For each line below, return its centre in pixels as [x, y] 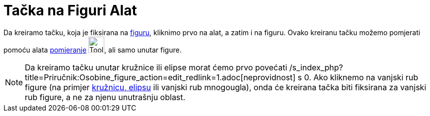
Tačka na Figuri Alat [70, 10]
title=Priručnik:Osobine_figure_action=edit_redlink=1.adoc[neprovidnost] [160, 77]
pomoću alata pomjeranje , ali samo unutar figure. [93, 50]
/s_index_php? [316, 67]
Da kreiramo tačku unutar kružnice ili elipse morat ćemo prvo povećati [156, 67]
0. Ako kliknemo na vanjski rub [361, 77]
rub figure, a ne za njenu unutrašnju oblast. [105, 97]
